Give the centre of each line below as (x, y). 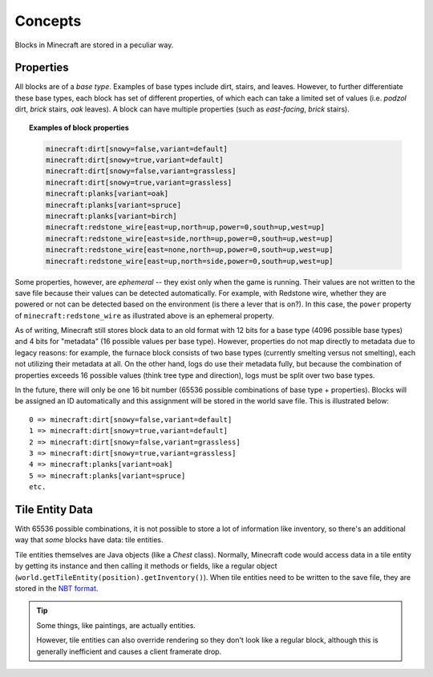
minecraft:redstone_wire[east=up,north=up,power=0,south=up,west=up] (185, 227)
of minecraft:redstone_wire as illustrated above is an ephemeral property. (144, 315)
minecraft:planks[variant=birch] (111, 216)
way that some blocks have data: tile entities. (89, 540)
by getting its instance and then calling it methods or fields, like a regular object (146, 566)
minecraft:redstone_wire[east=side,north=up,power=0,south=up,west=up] (189, 238)
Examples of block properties (79, 128)
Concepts (48, 21)
